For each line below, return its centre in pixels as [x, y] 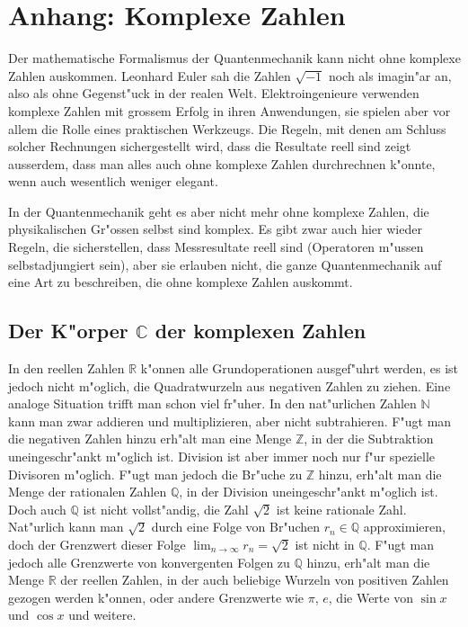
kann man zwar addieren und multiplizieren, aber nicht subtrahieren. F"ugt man [230, 421]
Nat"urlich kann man [66, 527]
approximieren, [404, 527]
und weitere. [102, 615]
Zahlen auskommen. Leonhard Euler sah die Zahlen [150, 75]
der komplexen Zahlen [260, 331]
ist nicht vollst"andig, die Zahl [166, 509]
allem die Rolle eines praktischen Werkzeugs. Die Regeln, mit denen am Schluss [227, 128]
